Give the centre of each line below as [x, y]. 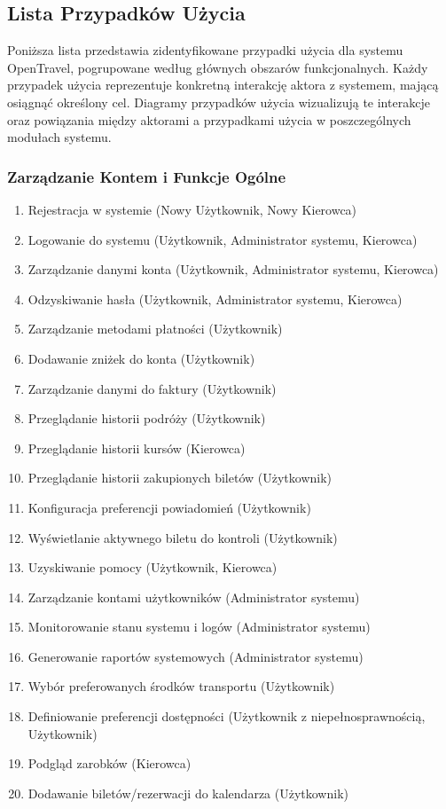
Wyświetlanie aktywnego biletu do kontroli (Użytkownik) [183, 537]
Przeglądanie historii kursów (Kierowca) [137, 448]
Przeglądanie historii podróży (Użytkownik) [147, 418]
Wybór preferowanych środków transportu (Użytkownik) [181, 686]
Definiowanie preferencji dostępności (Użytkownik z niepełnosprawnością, [227, 716]
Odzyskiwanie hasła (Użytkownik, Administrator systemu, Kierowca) [215, 298]
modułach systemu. [59, 137]
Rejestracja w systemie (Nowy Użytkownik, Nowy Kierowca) [192, 209]
